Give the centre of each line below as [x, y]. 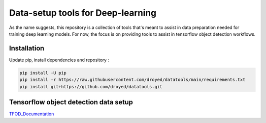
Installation [27, 48]
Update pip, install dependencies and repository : [59, 60]
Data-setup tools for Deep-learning [83, 13]
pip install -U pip [43, 73]
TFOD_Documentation [32, 114]
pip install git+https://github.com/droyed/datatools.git [91, 86]
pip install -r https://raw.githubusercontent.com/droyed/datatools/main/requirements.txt [133, 80]
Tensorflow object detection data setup [71, 102]
